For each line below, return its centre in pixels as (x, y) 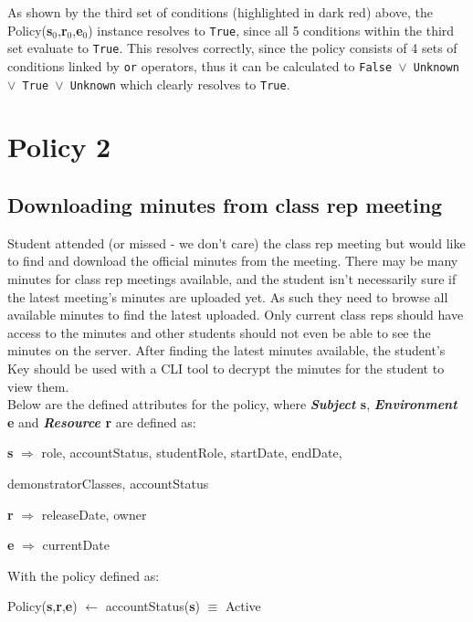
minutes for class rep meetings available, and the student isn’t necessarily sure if (232, 278)
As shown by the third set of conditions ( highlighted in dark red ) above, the (220, 12)
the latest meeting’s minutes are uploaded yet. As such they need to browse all (228, 296)
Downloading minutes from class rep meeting (225, 204)
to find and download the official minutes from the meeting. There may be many (233, 261)
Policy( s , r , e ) (42, 606)
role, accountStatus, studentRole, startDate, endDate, (192, 453)
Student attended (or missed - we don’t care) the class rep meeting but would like (236, 242)
